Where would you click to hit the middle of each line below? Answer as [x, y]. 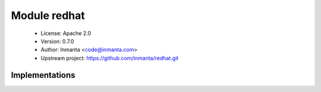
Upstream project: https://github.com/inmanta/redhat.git [110, 58]
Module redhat [48, 15]
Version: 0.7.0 [57, 41]
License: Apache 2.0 [66, 33]
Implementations [43, 75]
